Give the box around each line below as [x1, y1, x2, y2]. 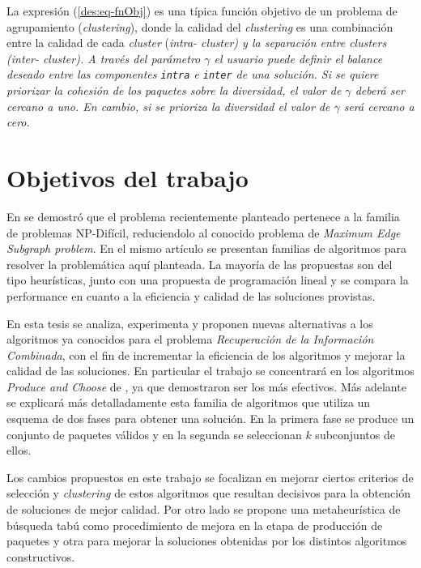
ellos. [6, 442, 32, 459]
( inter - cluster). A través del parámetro [6, 49, 201, 66]
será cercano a [343, 97, 415, 114]
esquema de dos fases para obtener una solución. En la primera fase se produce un [6, 410, 415, 427]
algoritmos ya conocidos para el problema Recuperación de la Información [6, 331, 374, 348]
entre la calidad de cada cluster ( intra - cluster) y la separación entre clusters [6, 34, 387, 51]
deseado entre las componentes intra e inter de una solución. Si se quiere [6, 66, 379, 83]
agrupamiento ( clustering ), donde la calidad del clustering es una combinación [6, 18, 393, 35]
